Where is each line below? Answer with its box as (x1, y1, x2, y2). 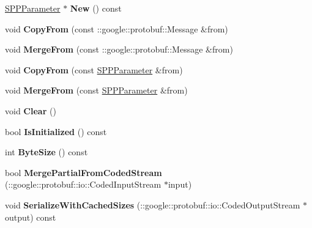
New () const (70, 2, 122, 14)
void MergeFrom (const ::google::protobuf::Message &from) (5, 43, 233, 56)
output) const (5, 210, 56, 223)
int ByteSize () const (5, 145, 88, 158)
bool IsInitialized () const (5, 125, 107, 138)
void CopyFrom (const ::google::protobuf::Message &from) (5, 22, 228, 35)
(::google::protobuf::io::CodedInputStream (5, 178, 162, 191)
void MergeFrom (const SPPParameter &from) (5, 84, 188, 97)
